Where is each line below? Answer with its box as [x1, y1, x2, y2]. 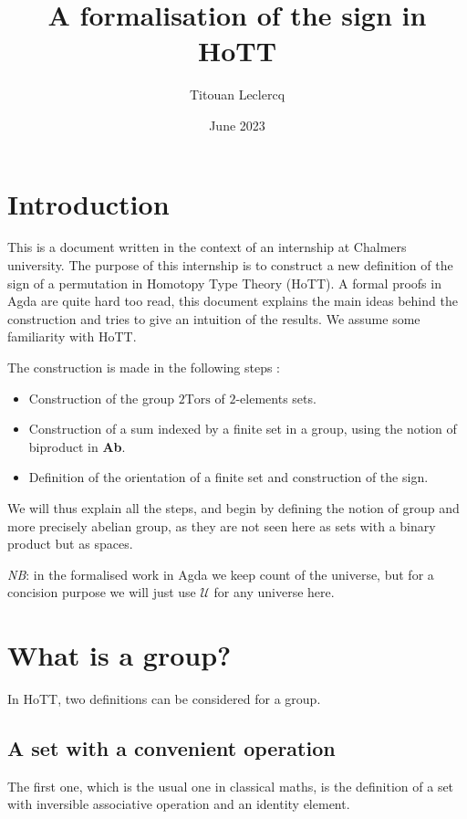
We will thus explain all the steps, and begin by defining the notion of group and [7, 498, 460, 517]
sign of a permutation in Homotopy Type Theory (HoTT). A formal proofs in [7, 273, 441, 292]
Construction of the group [28, 388, 175, 407]
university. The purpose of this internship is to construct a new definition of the [7, 256, 453, 275]
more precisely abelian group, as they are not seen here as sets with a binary [7, 516, 436, 535]
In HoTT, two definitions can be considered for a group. [7, 689, 321, 709]
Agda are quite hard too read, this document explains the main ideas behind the [7, 291, 458, 310]
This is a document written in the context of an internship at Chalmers [7, 237, 407, 257]
